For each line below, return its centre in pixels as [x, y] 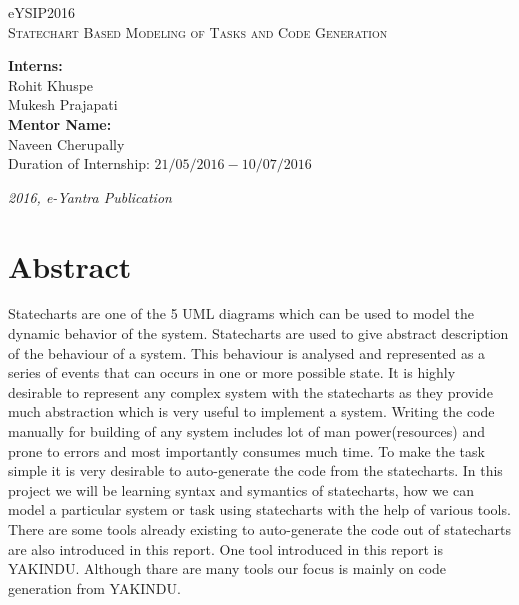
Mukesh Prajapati [63, 104]
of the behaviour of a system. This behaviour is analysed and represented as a [247, 352]
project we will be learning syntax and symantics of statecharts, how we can [241, 489]
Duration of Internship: [79, 163]
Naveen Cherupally [66, 143]
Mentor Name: [60, 123]
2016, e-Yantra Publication [90, 196]
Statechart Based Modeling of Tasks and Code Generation [198, 31]
